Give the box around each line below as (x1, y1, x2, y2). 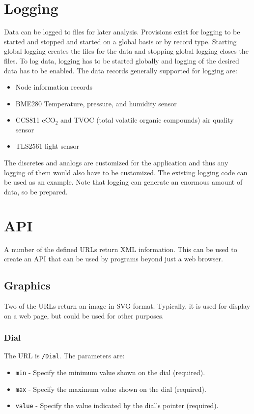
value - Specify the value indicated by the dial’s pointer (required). (15, 400, 219, 411)
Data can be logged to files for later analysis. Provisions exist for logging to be (4, 27, 240, 37)
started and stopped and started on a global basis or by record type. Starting (4, 36, 237, 46)
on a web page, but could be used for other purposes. (4, 310, 164, 320)
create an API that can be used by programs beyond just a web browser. (4, 254, 223, 264)
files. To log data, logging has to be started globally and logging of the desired (4, 55, 239, 65)
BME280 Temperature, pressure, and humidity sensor (15, 98, 177, 108)
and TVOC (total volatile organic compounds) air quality (60, 115, 234, 125)
